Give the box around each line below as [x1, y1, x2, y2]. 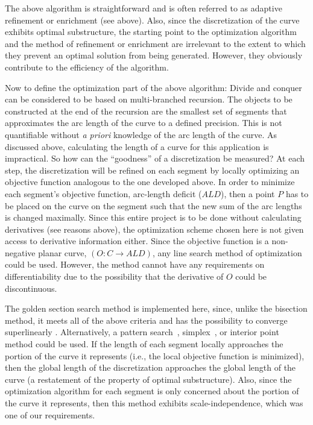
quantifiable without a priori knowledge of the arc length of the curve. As [5, 128, 277, 140]
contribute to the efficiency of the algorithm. [5, 60, 169, 73]
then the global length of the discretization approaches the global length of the [5, 361, 296, 374]
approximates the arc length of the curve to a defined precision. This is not [5, 116, 282, 129]
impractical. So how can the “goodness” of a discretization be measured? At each [5, 152, 305, 165]
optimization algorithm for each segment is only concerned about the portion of [5, 385, 299, 397]
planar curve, [38, 246, 87, 259]
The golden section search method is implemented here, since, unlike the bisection [5, 302, 308, 315]
